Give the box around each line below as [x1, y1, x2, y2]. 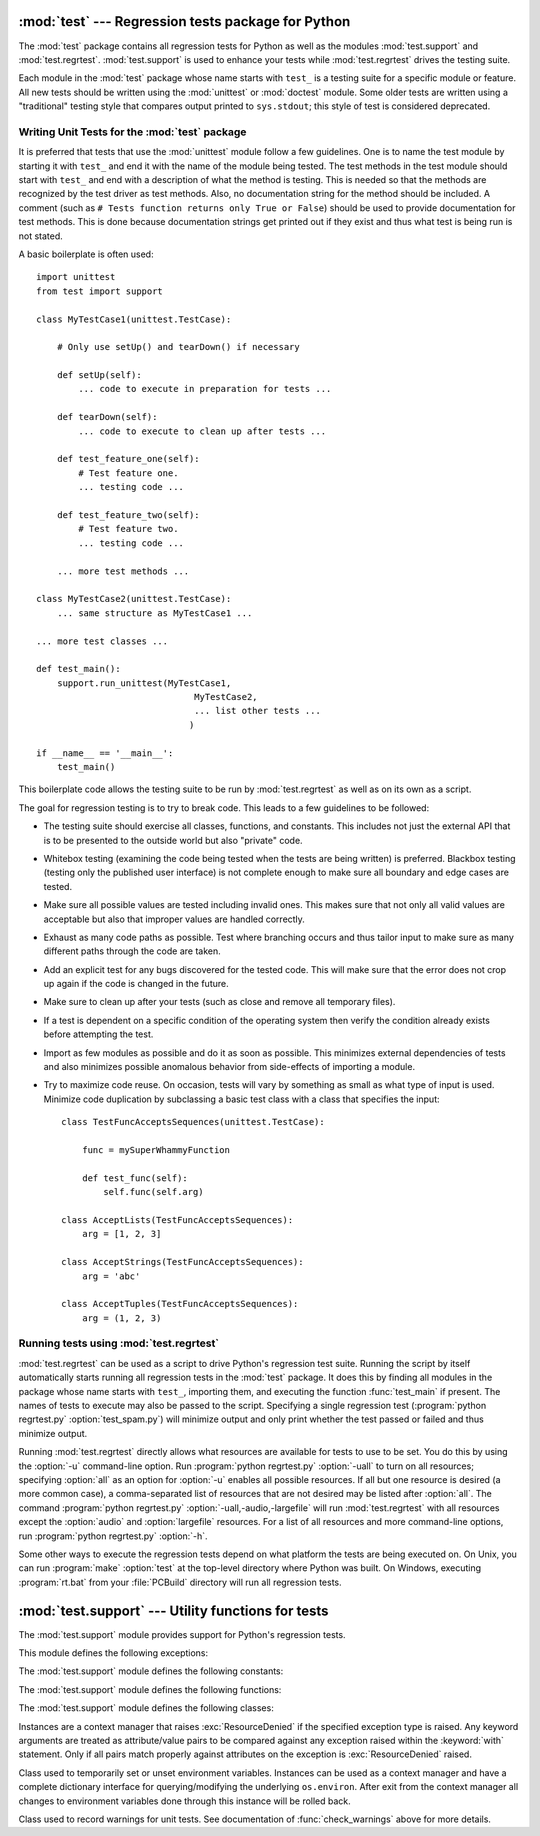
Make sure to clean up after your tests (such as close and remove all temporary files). [43, 996, 396, 1008]
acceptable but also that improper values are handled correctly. [43, 913, 305, 925]
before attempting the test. [43, 1028, 154, 1040]
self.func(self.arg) [103, 1186, 204, 1198]
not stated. [18, 230, 64, 242]
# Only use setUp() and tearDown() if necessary [56, 341, 300, 353]
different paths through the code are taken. [43, 945, 222, 957]
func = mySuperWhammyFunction [81, 1145, 230, 1155]
